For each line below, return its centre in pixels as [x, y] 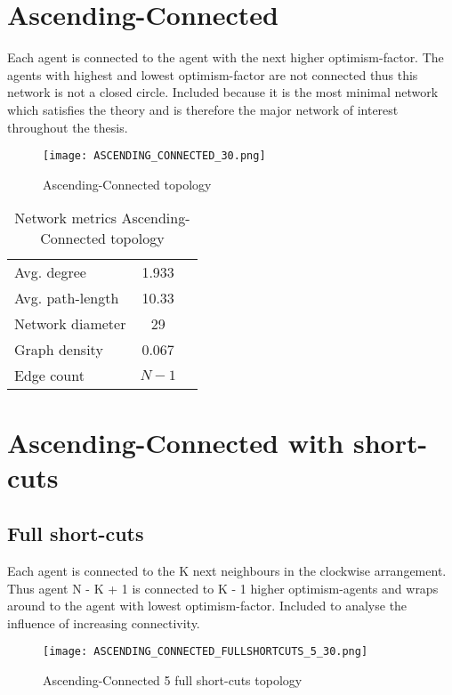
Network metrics [66, 218]
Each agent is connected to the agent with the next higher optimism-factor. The [226, 57]
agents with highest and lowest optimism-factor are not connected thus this [213, 74]
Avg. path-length [67, 298]
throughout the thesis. [68, 127]
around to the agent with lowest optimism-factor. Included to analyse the [207, 606]
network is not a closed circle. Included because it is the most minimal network [223, 92]
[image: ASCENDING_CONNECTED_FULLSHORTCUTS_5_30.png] [206, 652]
